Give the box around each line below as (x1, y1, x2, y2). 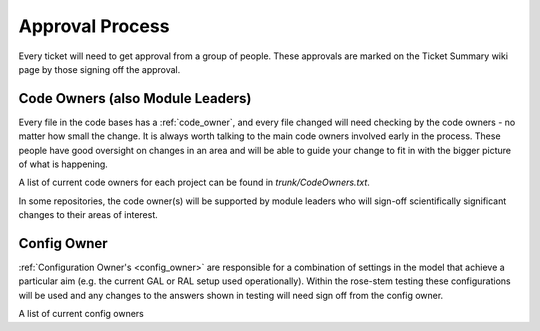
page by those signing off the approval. (18, 63, 181, 75)
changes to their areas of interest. (18, 209, 159, 221)
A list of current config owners (18, 308, 145, 320)
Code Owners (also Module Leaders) (18, 90, 252, 107)
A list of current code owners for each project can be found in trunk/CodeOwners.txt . (18, 176, 370, 189)
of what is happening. (18, 158, 109, 170)
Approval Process (18, 15, 170, 37)
